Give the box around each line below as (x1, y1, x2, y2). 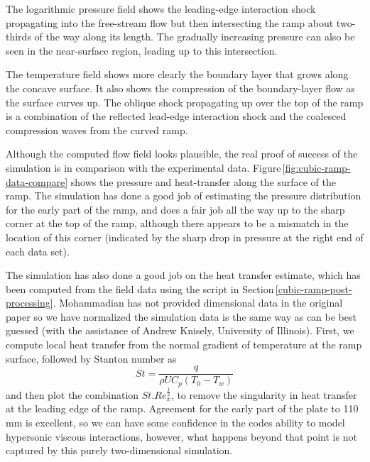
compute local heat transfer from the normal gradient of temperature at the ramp (6, 337, 362, 352)
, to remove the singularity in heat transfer (170, 387, 357, 402)
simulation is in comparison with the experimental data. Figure (6, 160, 281, 175)
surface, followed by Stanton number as (6, 351, 177, 365)
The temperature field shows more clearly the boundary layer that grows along (6, 67, 349, 82)
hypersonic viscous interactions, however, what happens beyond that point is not (6, 429, 357, 444)
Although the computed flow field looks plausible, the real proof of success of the (6, 146, 358, 161)
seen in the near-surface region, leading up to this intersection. (6, 43, 278, 57)
